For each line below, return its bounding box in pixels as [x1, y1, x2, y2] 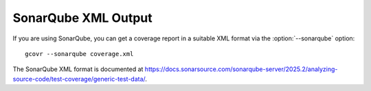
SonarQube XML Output [12, 10, 153, 25]
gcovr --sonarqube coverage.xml [25, 50, 134, 57]
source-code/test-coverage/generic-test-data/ [12, 75, 146, 83]
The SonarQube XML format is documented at [12, 65, 144, 73]
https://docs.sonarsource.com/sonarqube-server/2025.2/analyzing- [144, 65, 338, 73]
